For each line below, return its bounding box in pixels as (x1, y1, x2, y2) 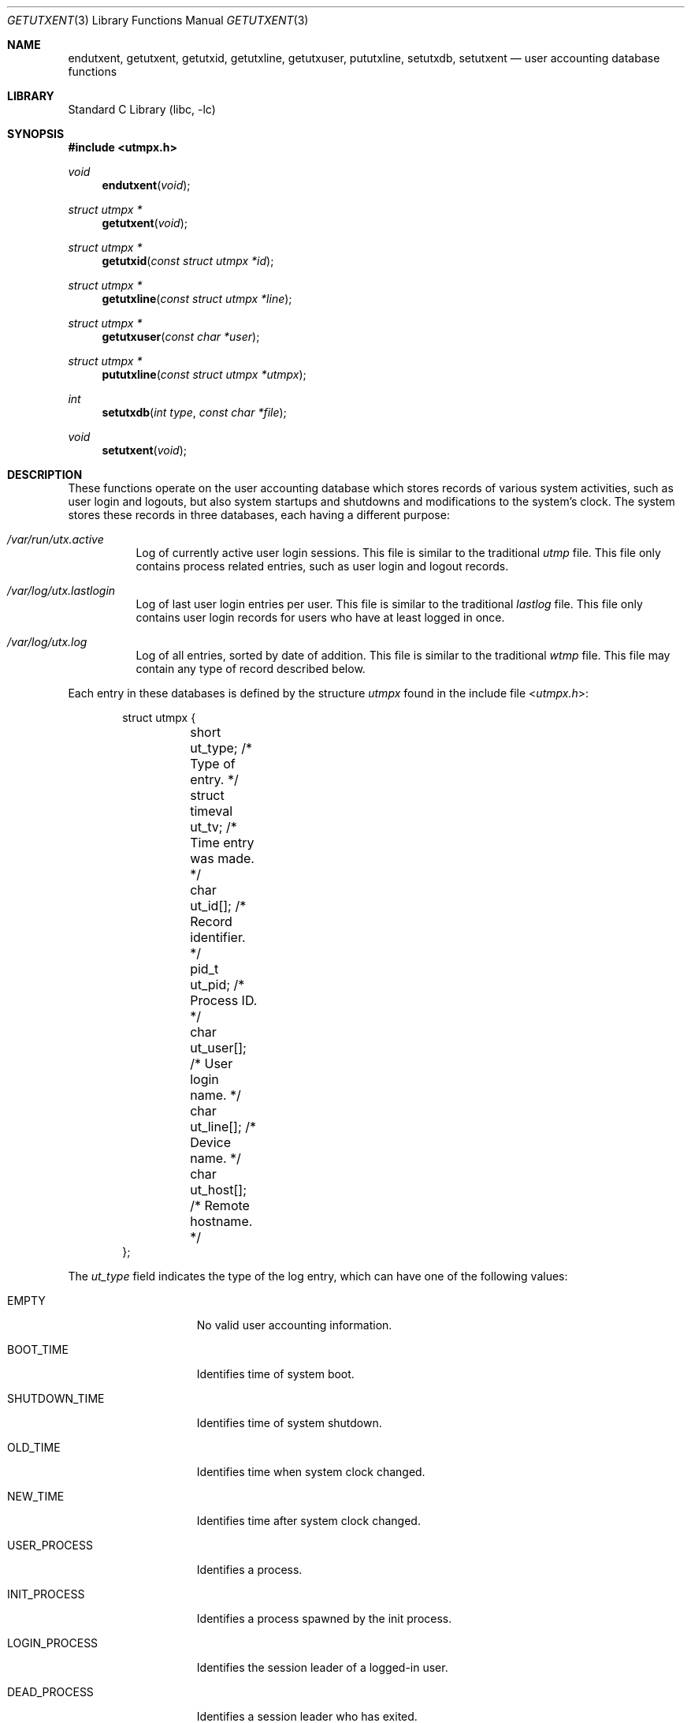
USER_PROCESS (7, 1538, 93, 1552)
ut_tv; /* (190, 819, 237, 835)
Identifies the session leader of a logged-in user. (196, 1661, 448, 1674)
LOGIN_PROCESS (7, 1636, 98, 1650)
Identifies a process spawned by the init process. (196, 1612, 452, 1625)
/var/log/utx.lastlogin (7, 584, 116, 597)
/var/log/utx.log (7, 635, 87, 648)
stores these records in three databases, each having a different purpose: (68, 508, 450, 521)
